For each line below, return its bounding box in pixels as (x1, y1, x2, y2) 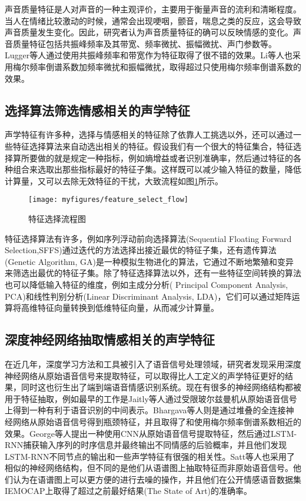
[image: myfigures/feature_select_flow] (28, 195, 189, 204)
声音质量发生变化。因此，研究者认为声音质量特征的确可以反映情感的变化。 (5, 26, 293, 38)
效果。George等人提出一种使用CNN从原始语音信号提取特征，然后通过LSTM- (5, 427, 297, 439)
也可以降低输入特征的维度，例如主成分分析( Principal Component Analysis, (5, 278, 288, 290)
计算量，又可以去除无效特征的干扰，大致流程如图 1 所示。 (5, 174, 223, 187)
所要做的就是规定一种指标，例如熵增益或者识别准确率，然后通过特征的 (21, 151, 293, 164)
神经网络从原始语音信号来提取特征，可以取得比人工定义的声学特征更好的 (5, 369, 285, 381)
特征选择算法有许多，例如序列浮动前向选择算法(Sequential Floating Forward (5, 232, 292, 244)
